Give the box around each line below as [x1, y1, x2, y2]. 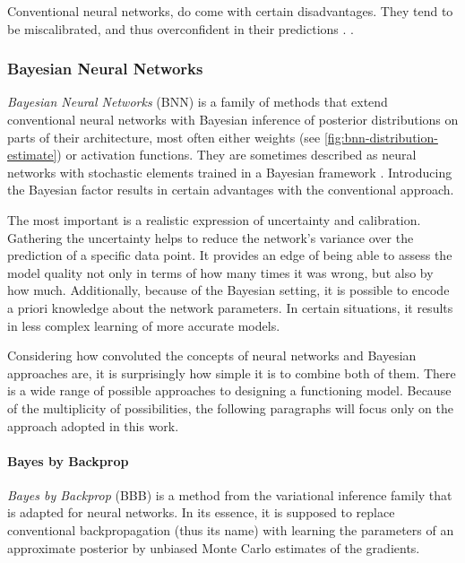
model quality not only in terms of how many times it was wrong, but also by [7, 263, 434, 281]
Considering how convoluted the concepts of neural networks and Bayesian [7, 346, 417, 365]
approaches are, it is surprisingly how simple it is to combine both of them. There [7, 363, 456, 382]
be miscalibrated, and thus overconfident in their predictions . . [7, 19, 354, 38]
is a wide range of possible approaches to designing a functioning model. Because [7, 381, 452, 400]
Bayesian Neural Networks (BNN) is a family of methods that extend [7, 92, 388, 111]
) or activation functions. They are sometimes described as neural [56, 145, 417, 164]
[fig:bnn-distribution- [323, 127, 438, 146]
